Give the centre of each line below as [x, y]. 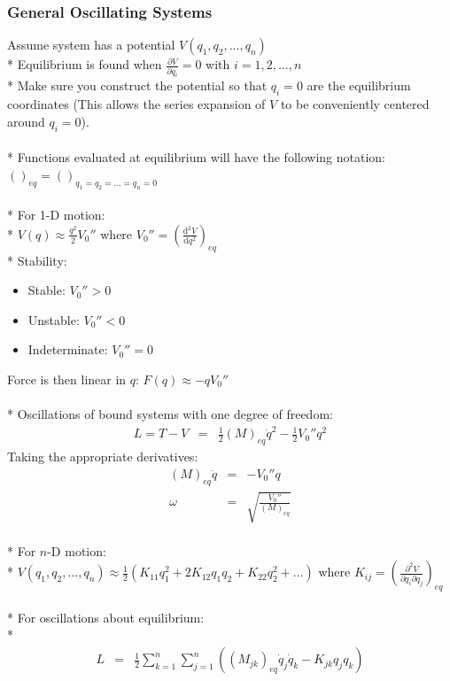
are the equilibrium [359, 85]
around [26, 121]
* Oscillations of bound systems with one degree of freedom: [170, 414]
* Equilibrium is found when [85, 64]
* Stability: [37, 260]
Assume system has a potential [91, 45]
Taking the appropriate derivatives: [103, 457]
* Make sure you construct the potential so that [137, 85]
